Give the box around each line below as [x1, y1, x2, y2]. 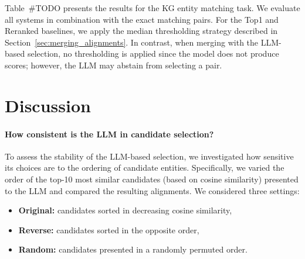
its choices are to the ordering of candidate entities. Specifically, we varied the [5, 161, 284, 174]
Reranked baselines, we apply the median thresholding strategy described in [5, 25, 278, 37]
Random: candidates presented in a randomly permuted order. [18, 243, 248, 255]
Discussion [5, 93, 91, 117]
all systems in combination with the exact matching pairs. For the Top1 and [5, 13, 279, 25]
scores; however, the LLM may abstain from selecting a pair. [5, 58, 222, 71]
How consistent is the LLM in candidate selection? [5, 127, 214, 140]
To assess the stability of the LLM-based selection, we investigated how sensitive [5, 150, 294, 162]
